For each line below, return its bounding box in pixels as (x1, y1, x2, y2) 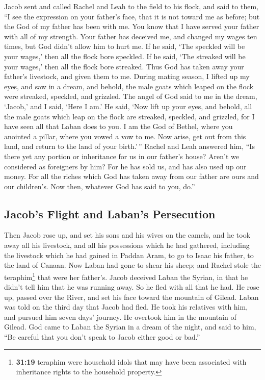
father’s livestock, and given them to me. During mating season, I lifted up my (4, 71, 250, 82)
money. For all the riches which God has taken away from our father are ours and (4, 171, 259, 182)
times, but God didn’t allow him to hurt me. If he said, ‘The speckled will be (4, 41, 245, 52)
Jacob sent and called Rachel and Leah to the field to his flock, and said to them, (4, 1, 258, 11)
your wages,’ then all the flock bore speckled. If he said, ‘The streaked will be (4, 50, 246, 61)
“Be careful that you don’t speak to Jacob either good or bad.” (4, 332, 200, 342)
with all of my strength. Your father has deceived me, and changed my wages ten (4, 31, 257, 41)
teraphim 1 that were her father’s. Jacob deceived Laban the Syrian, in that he (4, 270, 248, 282)
